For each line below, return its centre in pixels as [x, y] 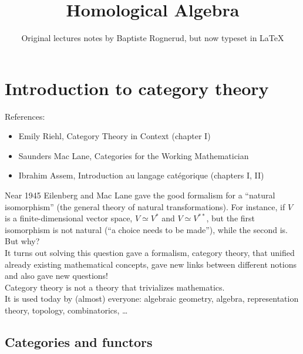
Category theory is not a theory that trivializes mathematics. [115, 287]
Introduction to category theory [137, 88]
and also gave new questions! [56, 276]
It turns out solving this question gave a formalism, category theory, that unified [150, 252]
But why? [22, 241]
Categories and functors [79, 341]
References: [25, 116]
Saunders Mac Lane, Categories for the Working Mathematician [134, 155]
